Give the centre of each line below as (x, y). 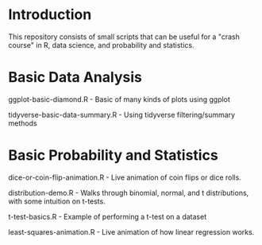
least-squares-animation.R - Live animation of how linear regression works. (131, 231)
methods (23, 123)
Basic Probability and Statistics (113, 156)
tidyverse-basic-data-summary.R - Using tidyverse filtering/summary (122, 115)
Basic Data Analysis (75, 78)
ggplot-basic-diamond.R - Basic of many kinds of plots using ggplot (119, 99)
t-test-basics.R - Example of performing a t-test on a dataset (108, 216)
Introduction (50, 15)
